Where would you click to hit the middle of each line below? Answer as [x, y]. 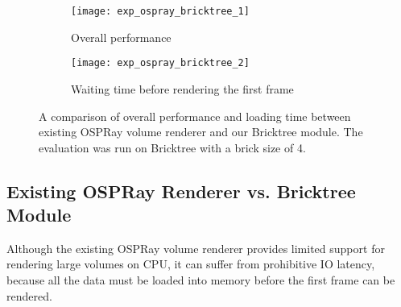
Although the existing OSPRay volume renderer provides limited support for [196, 248]
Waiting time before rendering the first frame [182, 88]
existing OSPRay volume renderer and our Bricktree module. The [201, 132]
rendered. [29, 295]
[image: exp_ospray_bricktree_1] [160, 11]
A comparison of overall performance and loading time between [195, 116]
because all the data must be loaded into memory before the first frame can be [201, 280]
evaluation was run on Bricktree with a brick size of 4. [172, 147]
